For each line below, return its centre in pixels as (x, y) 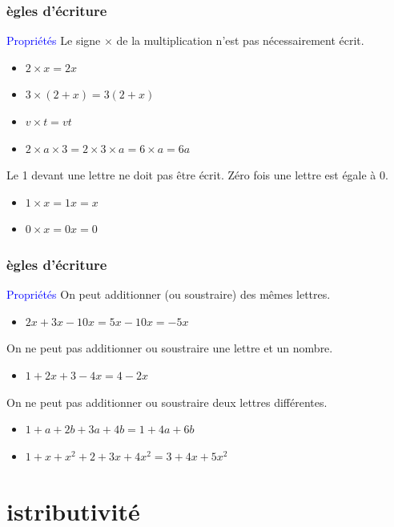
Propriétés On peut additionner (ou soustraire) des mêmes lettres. (169, 294)
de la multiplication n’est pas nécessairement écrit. (240, 40)
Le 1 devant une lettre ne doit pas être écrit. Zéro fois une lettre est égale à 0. (197, 175)
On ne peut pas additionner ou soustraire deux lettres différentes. (167, 402)
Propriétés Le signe (54, 40)
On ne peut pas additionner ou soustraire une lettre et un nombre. (170, 348)
